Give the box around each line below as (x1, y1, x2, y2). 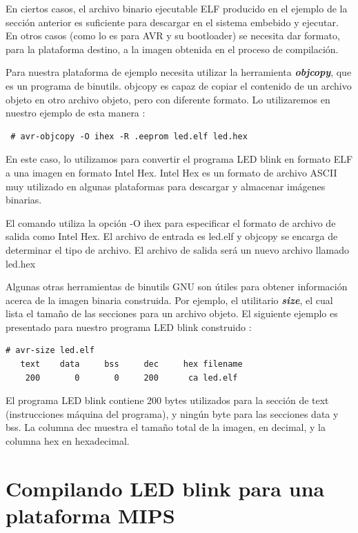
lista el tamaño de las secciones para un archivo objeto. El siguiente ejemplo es (6, 306, 338, 321)
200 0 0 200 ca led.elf (25, 372, 238, 383)
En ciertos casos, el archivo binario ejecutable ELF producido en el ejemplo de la (6, 1, 348, 15)
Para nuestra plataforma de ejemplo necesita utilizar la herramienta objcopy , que (6, 65, 352, 79)
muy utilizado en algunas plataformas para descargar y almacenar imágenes (6, 179, 326, 193)
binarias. (6, 192, 42, 207)
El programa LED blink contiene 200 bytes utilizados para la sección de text (6, 393, 329, 408)
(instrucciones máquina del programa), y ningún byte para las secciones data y (6, 406, 339, 421)
